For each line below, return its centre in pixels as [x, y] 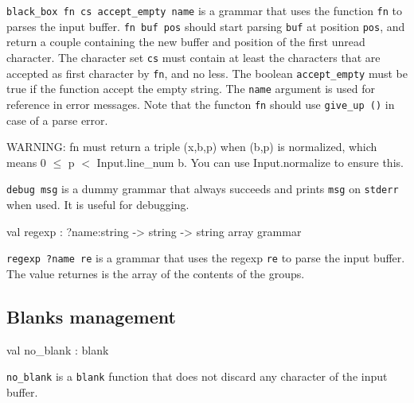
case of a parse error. [57, 120]
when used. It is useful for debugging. [98, 204]
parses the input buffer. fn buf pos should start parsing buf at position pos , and [206, 26]
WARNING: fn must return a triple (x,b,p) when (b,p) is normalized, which [192, 147]
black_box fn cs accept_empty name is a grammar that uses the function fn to [205, 10]
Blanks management [91, 316]
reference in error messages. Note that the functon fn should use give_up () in [201, 104]
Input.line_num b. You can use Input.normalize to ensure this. [250, 162]
